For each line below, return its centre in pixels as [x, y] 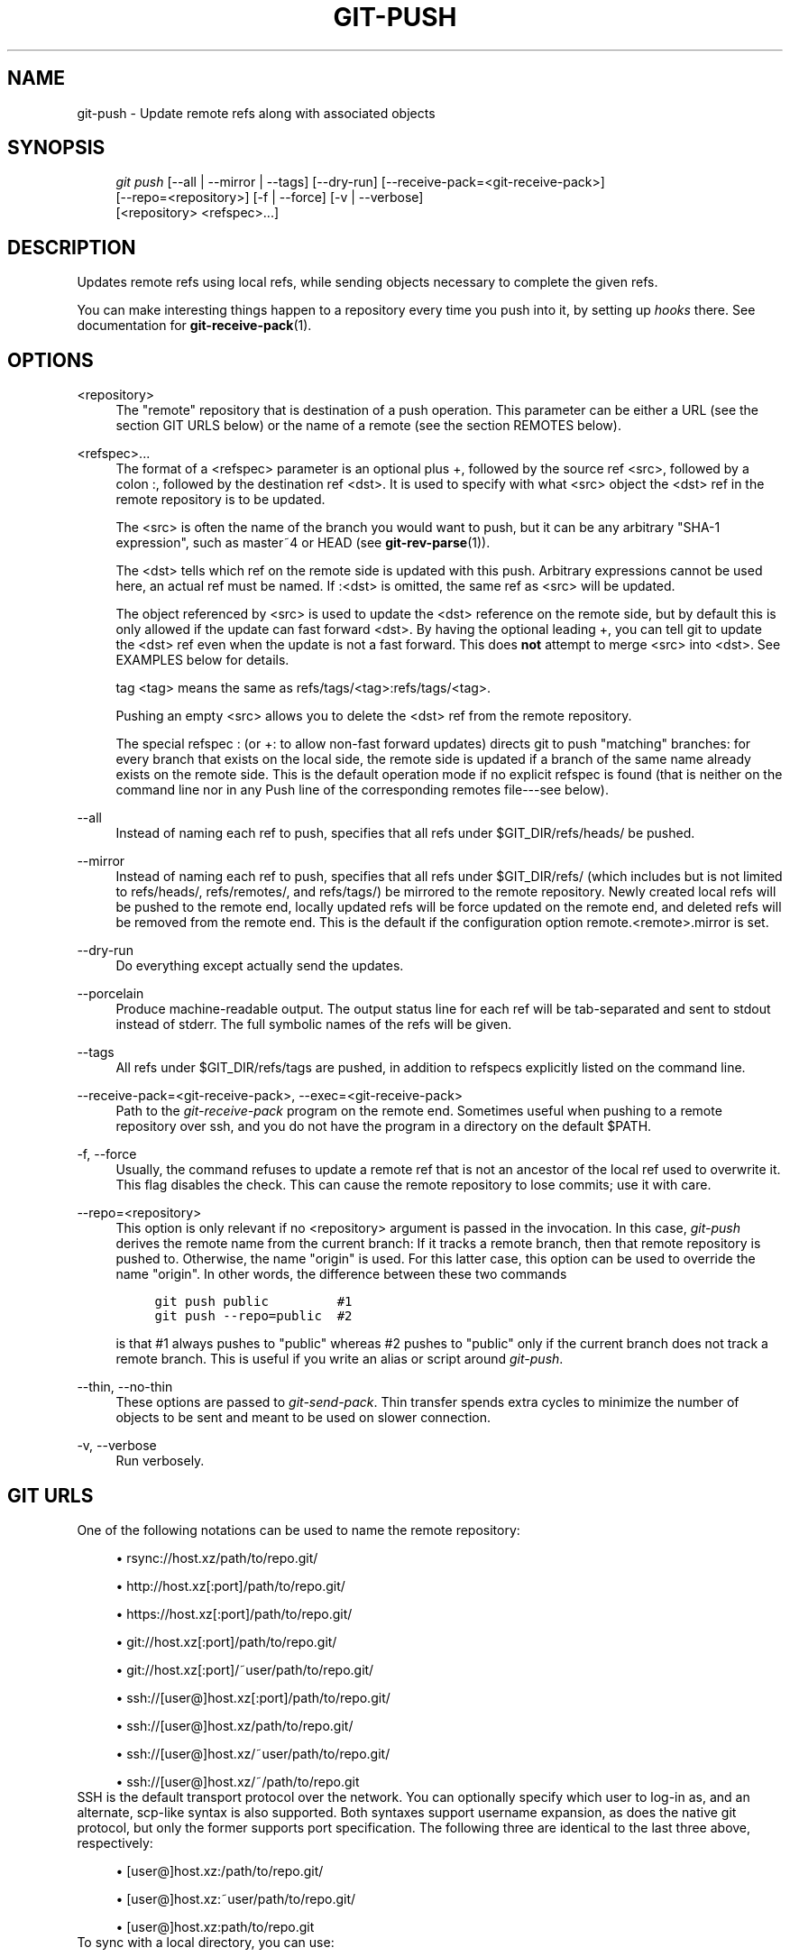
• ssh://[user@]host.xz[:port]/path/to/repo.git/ [253, 1697]
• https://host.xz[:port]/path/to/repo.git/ [234, 1613]
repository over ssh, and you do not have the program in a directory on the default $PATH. [384, 1126]
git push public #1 [253, 1302]
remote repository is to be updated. [220, 500]
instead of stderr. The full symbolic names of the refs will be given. [314, 1024]
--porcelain [110, 994]
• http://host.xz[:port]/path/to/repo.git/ [230, 1585]
